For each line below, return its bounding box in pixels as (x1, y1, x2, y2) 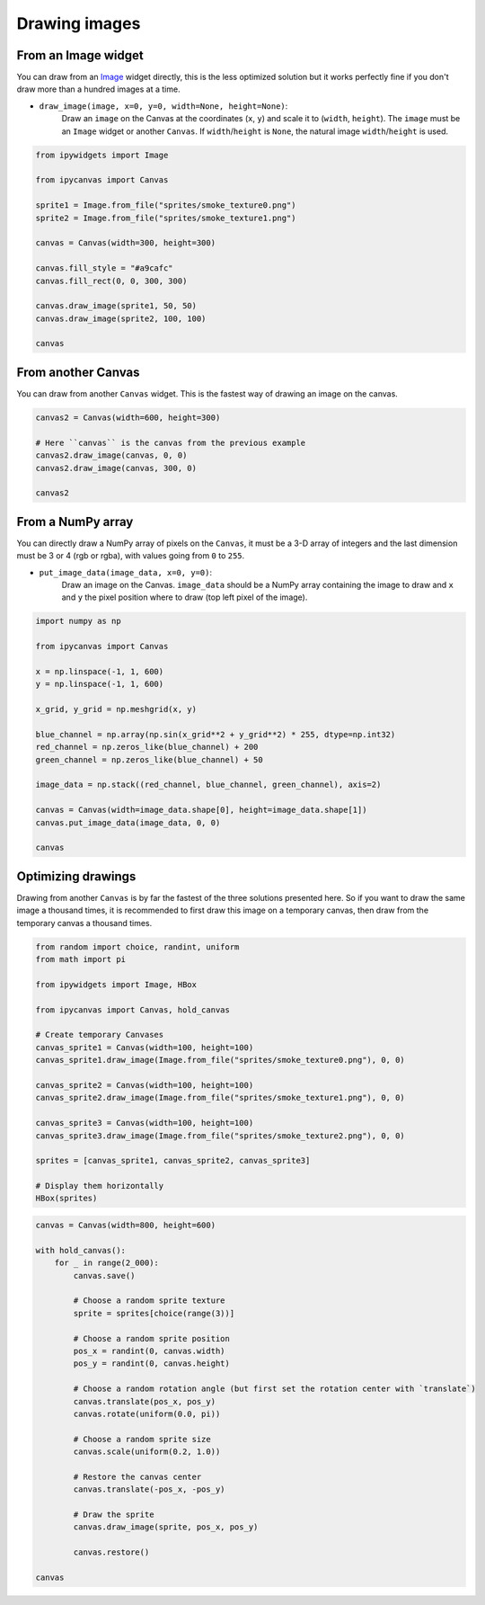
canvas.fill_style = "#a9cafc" (35, 263, 174, 273)
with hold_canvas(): (35, 1245, 126, 1255)
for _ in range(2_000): (54, 1258, 159, 1268)
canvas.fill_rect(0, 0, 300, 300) (35, 275, 188, 286)
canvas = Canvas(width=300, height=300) (35, 238, 216, 248)
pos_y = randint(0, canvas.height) (73, 1359, 231, 1369)
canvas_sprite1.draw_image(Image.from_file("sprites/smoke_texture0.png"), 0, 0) (35, 1055, 406, 1066)
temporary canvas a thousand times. (16, 917, 153, 928)
